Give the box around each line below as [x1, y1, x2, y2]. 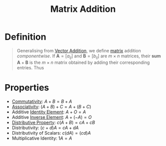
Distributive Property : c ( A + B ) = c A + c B [11, 119, 95, 125]
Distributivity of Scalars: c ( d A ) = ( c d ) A [11, 130, 91, 136]
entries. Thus [16, 64, 44, 70]
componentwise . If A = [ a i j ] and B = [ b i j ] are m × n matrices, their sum [16, 53, 161, 60]
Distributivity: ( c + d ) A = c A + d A [11, 125, 79, 131]
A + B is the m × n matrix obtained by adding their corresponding [16, 59, 150, 65]
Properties [4, 82, 49, 93]
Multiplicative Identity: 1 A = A [11, 135, 73, 141]
